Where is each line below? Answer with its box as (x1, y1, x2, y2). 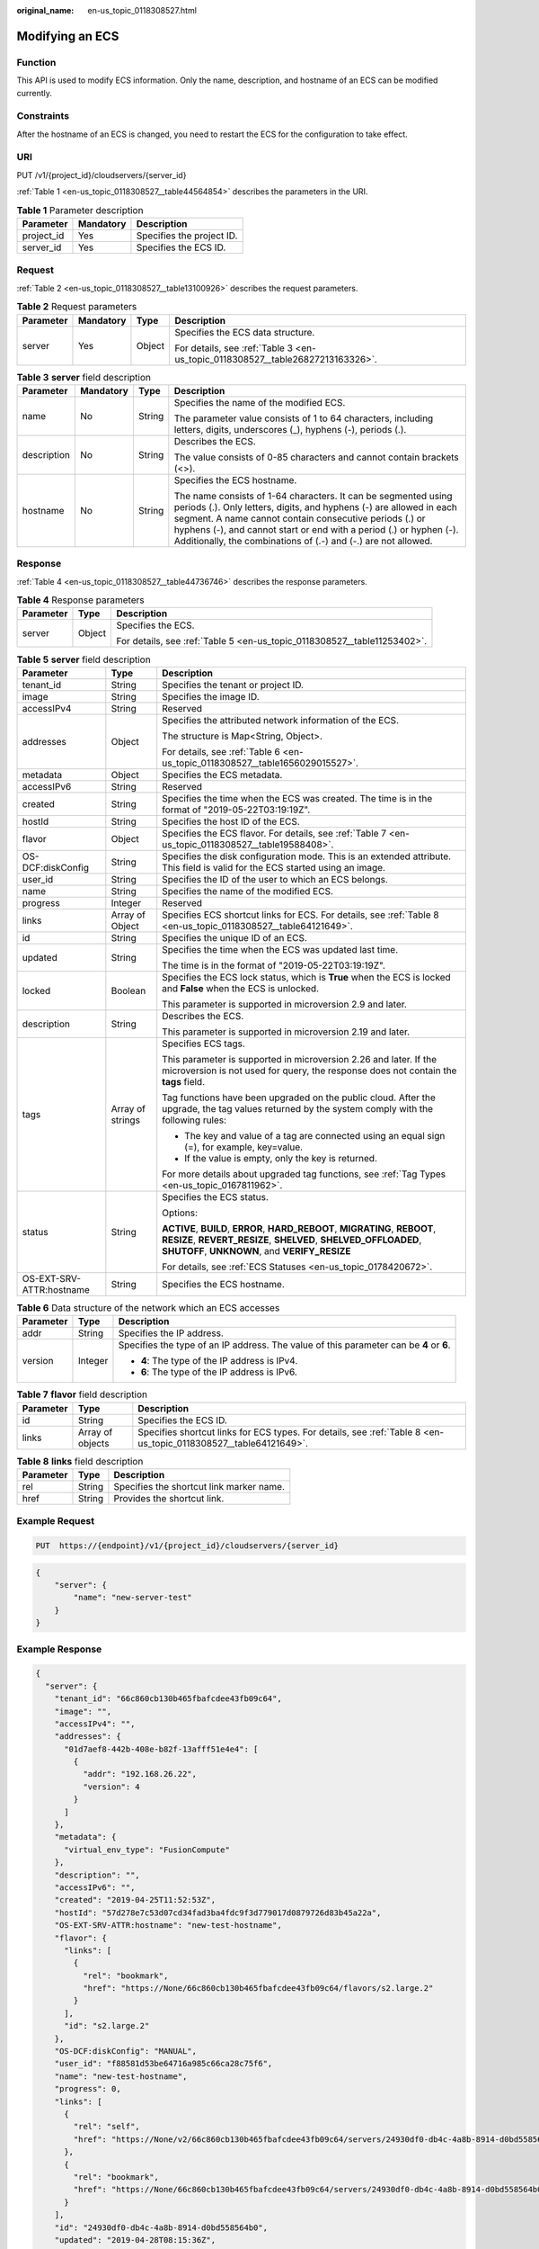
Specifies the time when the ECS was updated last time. (162, 943, 399, 955)
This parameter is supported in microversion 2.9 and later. (162, 998, 408, 1010)
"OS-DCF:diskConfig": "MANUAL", (54, 2047, 198, 2056)
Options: (162, 1206, 198, 1219)
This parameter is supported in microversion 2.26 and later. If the (162, 1053, 437, 1065)
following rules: (162, 1114, 227, 1126)
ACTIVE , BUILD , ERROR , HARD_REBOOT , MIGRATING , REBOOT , (162, 1222, 437, 1234)
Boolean (110, 984, 146, 997)
